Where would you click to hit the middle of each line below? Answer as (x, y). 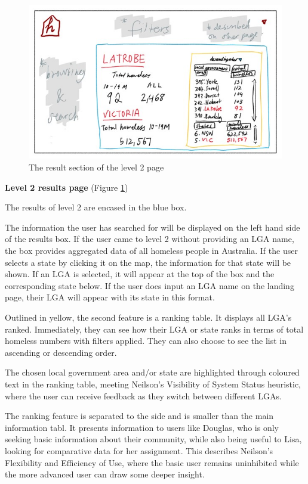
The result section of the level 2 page (96, 167)
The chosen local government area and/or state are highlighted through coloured (152, 372)
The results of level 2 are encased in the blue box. (96, 207)
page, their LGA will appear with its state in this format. (110, 297)
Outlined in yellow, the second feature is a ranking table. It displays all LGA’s (148, 317)
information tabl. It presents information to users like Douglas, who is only (142, 427)
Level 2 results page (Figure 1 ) (67, 187)
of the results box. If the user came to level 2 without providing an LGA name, (150, 239)
